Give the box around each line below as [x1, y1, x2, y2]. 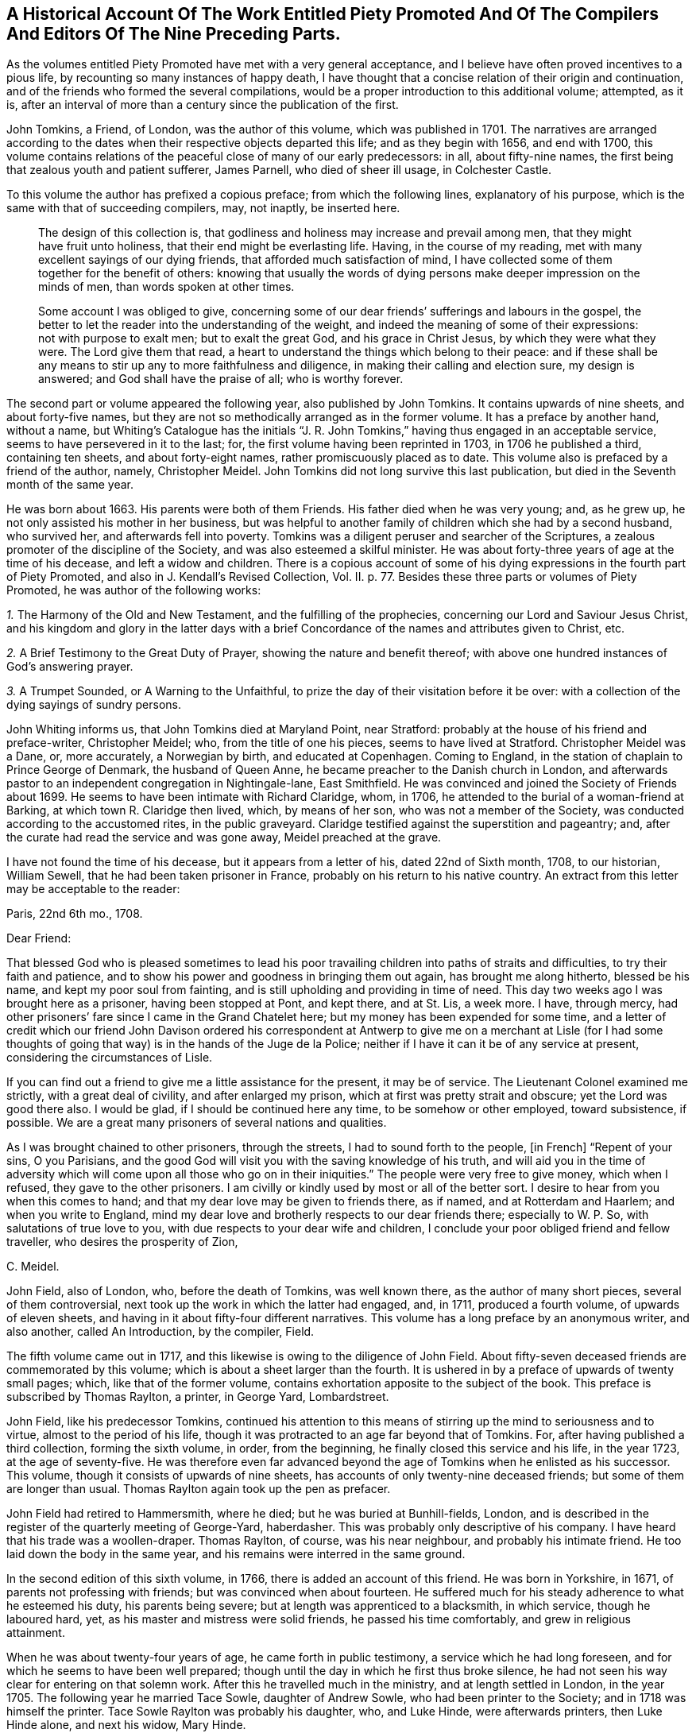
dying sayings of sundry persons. [6, 698, 181, 712]
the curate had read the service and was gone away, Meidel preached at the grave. [6, 830, 442, 845]
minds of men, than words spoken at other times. [38, 280, 295, 294]
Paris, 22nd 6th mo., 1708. [6, 907, 143, 921]
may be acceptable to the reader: [6, 882, 180, 896]
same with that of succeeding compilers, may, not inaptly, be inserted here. [6, 201, 400, 215]
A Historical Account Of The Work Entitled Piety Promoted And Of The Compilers [6, 4, 659, 24]
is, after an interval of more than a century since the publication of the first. [6, 98, 399, 112]
